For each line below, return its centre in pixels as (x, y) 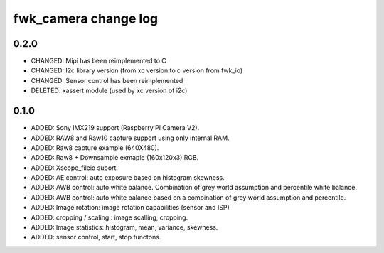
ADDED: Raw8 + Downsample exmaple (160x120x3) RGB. (115, 158)
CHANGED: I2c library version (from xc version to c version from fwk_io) (137, 70)
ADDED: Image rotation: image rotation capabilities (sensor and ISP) (130, 208)
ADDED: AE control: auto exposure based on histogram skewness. (128, 178)
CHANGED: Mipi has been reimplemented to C (99, 61)
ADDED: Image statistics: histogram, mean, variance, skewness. (124, 227)
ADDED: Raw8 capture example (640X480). (95, 147)
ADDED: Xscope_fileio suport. (75, 168)
